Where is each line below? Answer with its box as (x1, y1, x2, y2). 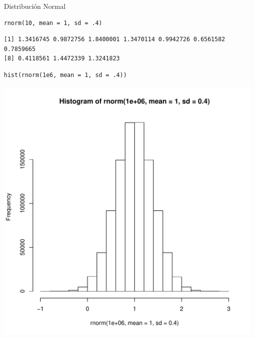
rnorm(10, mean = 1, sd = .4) (4, 19, 102, 26)
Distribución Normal (4, 1, 66, 11)
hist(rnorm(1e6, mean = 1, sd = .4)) (4, 71, 127, 78)
